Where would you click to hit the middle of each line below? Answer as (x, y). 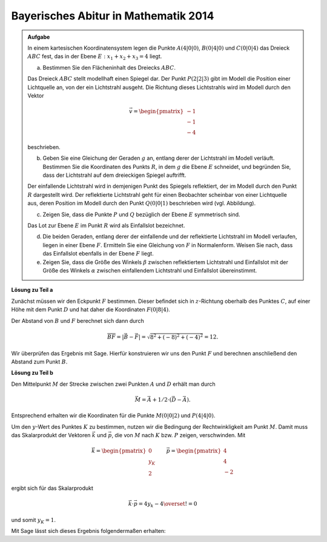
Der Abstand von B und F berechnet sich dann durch (78, 320)
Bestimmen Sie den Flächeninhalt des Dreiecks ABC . (109, 67)
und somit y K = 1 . (33, 521)
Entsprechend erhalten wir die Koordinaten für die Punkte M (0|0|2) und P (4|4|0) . (113, 415)
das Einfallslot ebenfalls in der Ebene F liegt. (98, 254)
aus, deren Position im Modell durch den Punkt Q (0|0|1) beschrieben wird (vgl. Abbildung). (142, 203)
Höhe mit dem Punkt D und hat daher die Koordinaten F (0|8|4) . (91, 309)
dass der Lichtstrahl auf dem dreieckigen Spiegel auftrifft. (114, 175)
